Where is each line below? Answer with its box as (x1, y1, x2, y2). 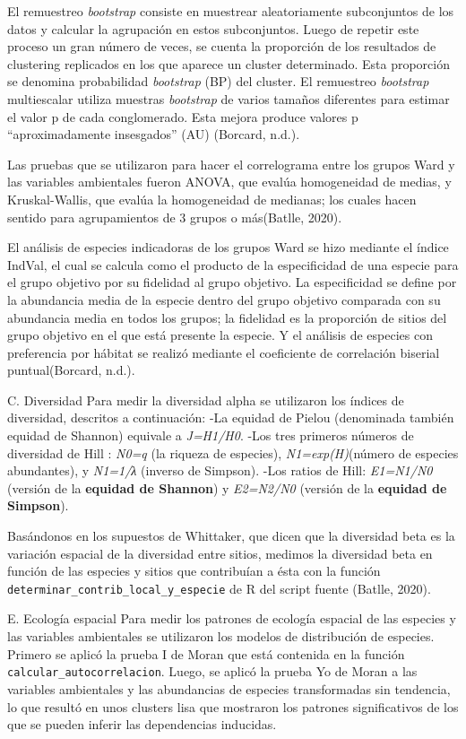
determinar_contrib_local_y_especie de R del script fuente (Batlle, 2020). (7, 578, 431, 597)
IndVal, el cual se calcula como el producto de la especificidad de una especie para (7, 255, 459, 274)
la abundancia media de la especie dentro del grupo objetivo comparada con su (7, 290, 441, 309)
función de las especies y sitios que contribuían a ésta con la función (7, 561, 381, 580)
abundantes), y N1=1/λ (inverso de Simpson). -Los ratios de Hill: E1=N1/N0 (7, 461, 433, 480)
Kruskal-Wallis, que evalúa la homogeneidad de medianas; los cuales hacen (7, 189, 417, 208)
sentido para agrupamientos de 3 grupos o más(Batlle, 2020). (7, 207, 342, 226)
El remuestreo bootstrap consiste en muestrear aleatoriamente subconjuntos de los (7, 2, 454, 20)
